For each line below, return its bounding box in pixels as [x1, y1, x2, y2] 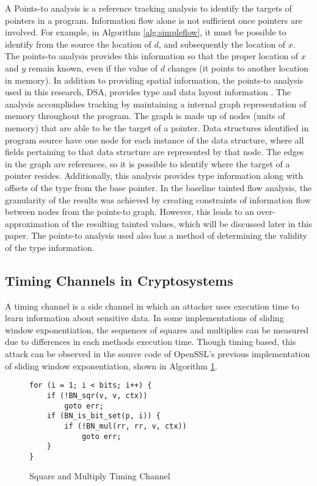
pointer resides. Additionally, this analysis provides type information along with [5, 169, 303, 182]
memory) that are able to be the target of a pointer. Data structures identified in [5, 121, 309, 134]
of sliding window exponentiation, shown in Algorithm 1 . [5, 359, 217, 372]
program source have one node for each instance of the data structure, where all [5, 133, 304, 146]
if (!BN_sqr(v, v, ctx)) [46, 391, 148, 400]
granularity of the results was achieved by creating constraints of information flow [5, 193, 311, 206]
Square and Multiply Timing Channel [29, 470, 170, 482]
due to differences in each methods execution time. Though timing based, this [5, 335, 296, 348]
